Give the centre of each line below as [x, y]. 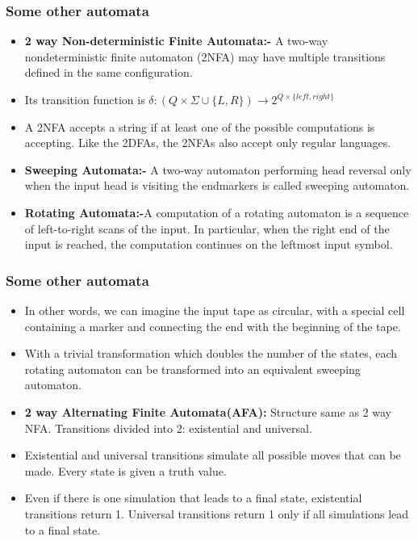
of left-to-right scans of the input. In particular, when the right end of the [207, 228]
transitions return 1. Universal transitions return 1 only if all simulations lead [217, 513]
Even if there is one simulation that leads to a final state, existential [193, 498]
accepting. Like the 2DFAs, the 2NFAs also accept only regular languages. [208, 143]
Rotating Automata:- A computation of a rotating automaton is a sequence [217, 212]
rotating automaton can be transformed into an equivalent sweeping [192, 369]
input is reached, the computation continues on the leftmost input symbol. [209, 244]
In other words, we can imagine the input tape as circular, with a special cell [215, 310]
